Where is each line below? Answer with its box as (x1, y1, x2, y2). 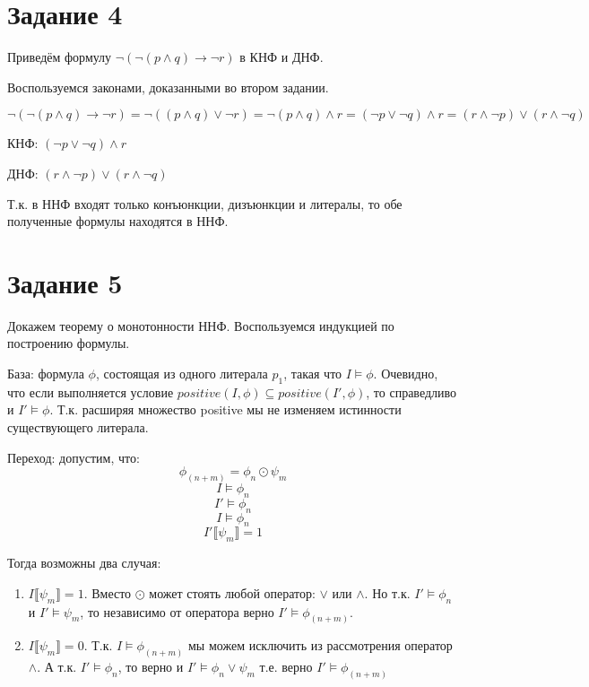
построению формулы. (7, 334, 130, 352)
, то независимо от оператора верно (80, 602, 274, 621)
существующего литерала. (7, 417, 149, 436)
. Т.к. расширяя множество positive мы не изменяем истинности (49, 400, 402, 419)
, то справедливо (366, 382, 457, 401)
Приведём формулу (7, 48, 112, 66)
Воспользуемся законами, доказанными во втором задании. (7, 77, 329, 96)
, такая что (283, 364, 342, 382)
